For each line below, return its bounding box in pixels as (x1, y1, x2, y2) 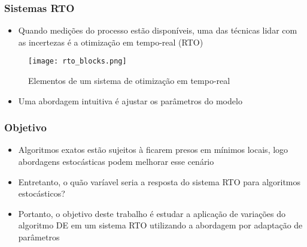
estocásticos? (18, 187, 65, 200)
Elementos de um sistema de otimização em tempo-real (28, 74, 230, 87)
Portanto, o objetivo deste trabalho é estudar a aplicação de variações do (18, 207, 286, 219)
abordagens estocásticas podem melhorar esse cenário (18, 155, 214, 168)
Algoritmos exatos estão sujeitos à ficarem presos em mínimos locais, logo (18, 143, 288, 156)
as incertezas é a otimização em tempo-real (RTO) (18, 35, 203, 48)
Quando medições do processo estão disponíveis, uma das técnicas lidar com (18, 24, 297, 37)
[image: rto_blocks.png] (28, 57, 127, 66)
